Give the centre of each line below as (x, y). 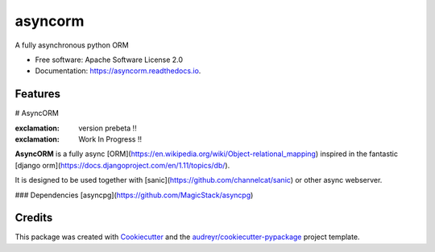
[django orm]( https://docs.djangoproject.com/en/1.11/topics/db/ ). (122, 165)
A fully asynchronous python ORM (72, 45)
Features (37, 94)
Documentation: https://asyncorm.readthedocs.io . (118, 71)
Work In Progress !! (110, 139)
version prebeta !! (108, 128)
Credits (34, 218)
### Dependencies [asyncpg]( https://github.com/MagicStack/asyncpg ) (134, 195)
